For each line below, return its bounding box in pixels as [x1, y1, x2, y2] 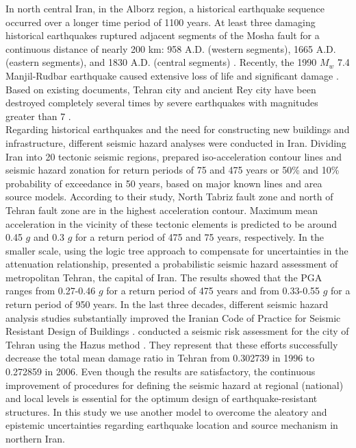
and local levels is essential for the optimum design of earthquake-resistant [5, 391, 318, 405]
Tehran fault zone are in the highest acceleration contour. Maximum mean [5, 202, 318, 217]
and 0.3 [33, 230, 65, 244]
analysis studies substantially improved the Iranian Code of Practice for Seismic [5, 310, 341, 325]
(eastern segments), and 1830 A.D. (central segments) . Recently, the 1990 [5, 55, 317, 69]
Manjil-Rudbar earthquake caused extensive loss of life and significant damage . [5, 68, 339, 82]
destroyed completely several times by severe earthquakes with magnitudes [5, 95, 318, 110]
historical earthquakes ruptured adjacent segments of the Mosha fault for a [5, 28, 320, 43]
